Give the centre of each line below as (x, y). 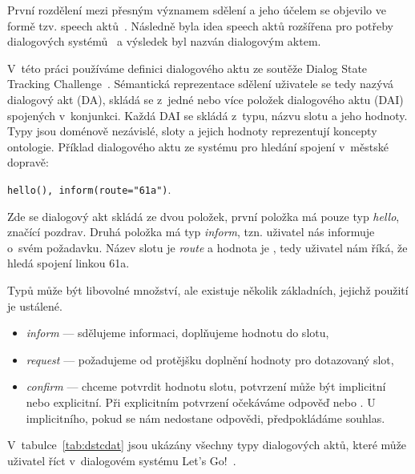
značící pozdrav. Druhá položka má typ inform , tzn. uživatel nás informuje (191, 232)
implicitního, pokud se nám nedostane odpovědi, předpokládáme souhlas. (205, 418)
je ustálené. (35, 305)
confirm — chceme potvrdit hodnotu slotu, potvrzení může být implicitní (206, 386)
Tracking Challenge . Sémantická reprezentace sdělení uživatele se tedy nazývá (201, 84)
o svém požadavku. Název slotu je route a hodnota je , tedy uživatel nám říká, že (207, 247)
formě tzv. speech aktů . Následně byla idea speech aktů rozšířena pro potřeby (200, 25)
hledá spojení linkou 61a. (68, 263)
